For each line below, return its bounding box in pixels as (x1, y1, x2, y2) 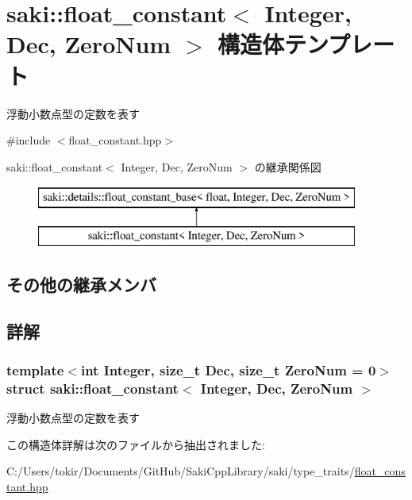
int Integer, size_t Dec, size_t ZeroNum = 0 (80, 360, 376, 379)
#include (6, 132, 51, 148)
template (6, 360, 64, 379)
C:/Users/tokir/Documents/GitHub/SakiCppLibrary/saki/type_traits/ (6, 463, 355, 479)
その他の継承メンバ (6, 271, 156, 296)
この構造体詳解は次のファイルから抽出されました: (6, 436, 265, 452)
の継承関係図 (254, 158, 322, 175)
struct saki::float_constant (6, 378, 179, 398)
